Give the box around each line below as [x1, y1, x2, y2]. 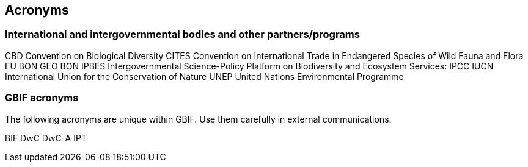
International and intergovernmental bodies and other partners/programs [5, 28, 360, 41]
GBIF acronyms [5, 91, 79, 104]
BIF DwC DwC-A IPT [5, 132, 87, 143]
